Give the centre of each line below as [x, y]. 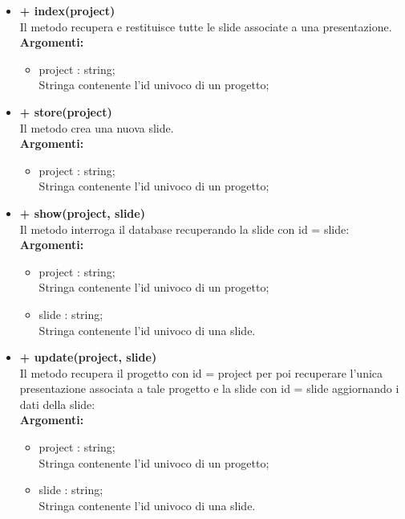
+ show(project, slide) [82, 213]
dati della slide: [57, 404]
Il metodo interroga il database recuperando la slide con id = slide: [184, 229]
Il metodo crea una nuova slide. [97, 127]
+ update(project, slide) [88, 357]
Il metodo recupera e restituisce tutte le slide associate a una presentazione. [206, 26]
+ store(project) [66, 111]
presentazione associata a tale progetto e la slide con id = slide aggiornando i [209, 388]
